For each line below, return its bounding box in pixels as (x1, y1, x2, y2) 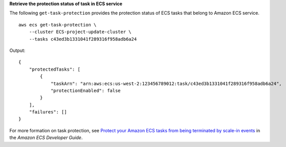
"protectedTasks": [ (29, 66, 81, 72)
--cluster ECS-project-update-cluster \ (29, 29, 132, 35)
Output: (9, 47, 25, 53)
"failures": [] (29, 109, 67, 115)
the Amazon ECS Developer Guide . (9, 135, 83, 141)
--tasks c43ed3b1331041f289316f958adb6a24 (29, 36, 137, 42)
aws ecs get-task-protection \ (18, 22, 97, 27)
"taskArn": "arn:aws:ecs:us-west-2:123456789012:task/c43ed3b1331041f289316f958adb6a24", (50, 80, 282, 86)
